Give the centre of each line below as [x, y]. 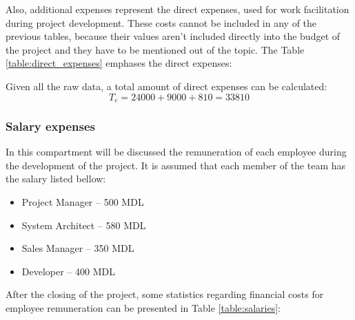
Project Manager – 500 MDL [83, 202]
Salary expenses [50, 126]
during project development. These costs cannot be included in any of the [161, 22]
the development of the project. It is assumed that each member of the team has [176, 165]
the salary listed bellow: [56, 179]
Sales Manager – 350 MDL [78, 248]
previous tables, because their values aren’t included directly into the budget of [173, 36]
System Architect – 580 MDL [84, 225]
